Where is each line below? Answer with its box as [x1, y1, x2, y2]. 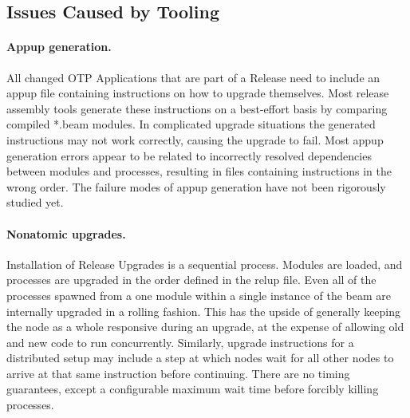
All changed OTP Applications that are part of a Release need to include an [6, 69, 380, 85]
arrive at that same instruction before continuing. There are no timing [6, 365, 350, 381]
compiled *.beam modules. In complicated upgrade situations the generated [6, 116, 376, 132]
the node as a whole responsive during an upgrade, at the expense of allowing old [6, 318, 404, 335]
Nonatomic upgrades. [6, 225, 126, 242]
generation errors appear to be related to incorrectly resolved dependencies [6, 147, 372, 164]
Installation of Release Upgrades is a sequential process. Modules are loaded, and [6, 255, 403, 272]
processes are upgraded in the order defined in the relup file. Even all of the [6, 271, 376, 288]
